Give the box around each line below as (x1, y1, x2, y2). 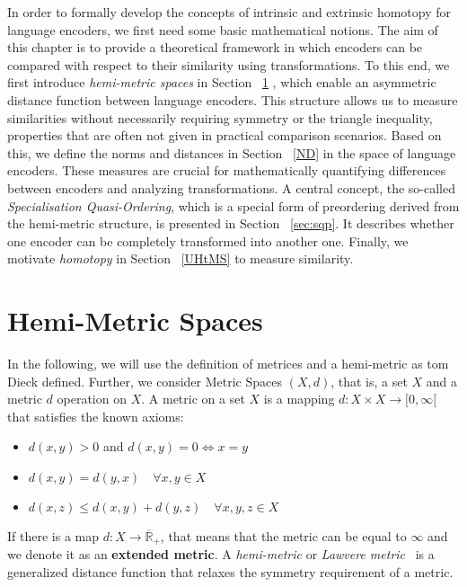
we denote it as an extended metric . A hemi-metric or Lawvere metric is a (7, 545, 435, 564)
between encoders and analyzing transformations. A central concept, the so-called (7, 178, 455, 197)
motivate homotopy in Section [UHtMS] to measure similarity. (7, 249, 354, 268)
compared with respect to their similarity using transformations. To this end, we (7, 55, 450, 74)
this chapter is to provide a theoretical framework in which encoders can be (7, 38, 423, 57)
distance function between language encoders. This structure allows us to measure (7, 90, 458, 109)
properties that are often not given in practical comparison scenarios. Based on (7, 126, 442, 145)
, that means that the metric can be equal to (160, 527, 407, 545)
